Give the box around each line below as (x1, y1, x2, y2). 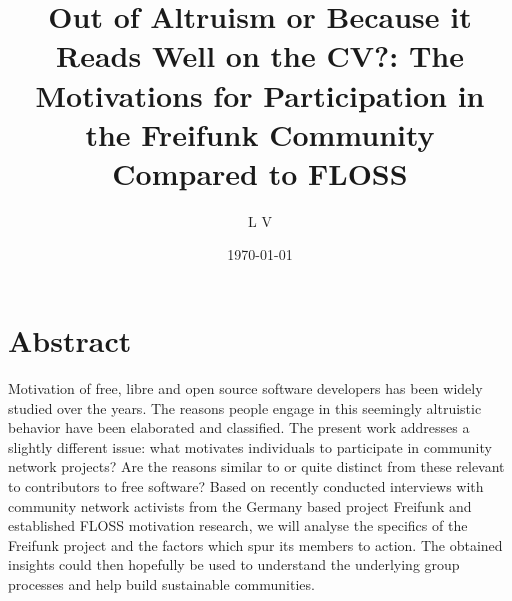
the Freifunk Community (85, 113, 435, 154)
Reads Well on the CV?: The (56, 35, 464, 76)
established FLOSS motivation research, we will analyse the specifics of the (8, 515, 468, 536)
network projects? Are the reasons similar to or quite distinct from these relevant (8, 456, 505, 477)
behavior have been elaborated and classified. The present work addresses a (8, 417, 470, 438)
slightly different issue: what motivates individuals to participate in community (8, 436, 492, 457)
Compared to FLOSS (112, 152, 408, 193)
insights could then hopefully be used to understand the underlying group (8, 554, 460, 575)
